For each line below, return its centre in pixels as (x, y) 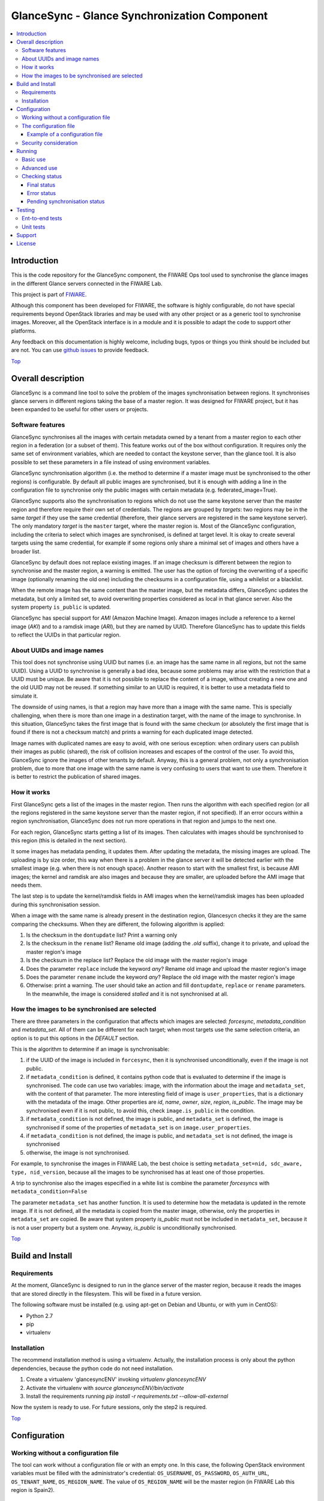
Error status (42, 193)
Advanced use (40, 168)
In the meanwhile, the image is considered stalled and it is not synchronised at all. (127, 994)
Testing (26, 210)
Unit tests (34, 227)
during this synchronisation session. (56, 904)
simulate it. (25, 696)
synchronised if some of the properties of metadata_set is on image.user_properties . (139, 1127)
